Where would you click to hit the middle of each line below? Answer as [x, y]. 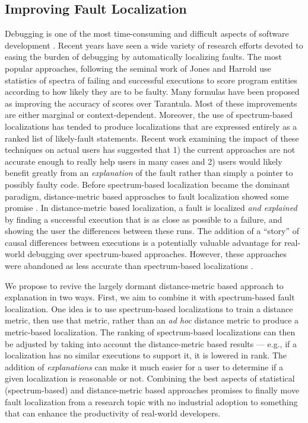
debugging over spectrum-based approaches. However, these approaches [157, 254]
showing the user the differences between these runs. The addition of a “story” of [152, 231]
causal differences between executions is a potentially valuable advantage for [143, 242]
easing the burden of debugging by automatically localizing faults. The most [143, 57]
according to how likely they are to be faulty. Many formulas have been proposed [152, 92]
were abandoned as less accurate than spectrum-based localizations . [129, 266]
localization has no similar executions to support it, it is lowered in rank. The [146, 355]
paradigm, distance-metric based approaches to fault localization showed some [147, 196]
